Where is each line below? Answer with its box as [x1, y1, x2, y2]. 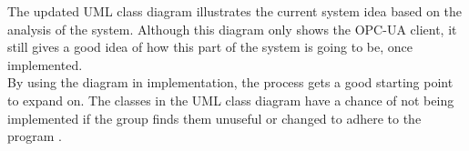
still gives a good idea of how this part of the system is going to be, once [7, 37, 413, 56]
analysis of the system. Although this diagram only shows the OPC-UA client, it [7, 19, 457, 38]
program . [7, 126, 62, 146]
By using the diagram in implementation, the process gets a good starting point [7, 73, 454, 92]
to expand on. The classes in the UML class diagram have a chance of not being [7, 90, 454, 109]
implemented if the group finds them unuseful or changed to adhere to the [7, 108, 422, 127]
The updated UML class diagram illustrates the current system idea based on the [7, 2, 463, 20]
